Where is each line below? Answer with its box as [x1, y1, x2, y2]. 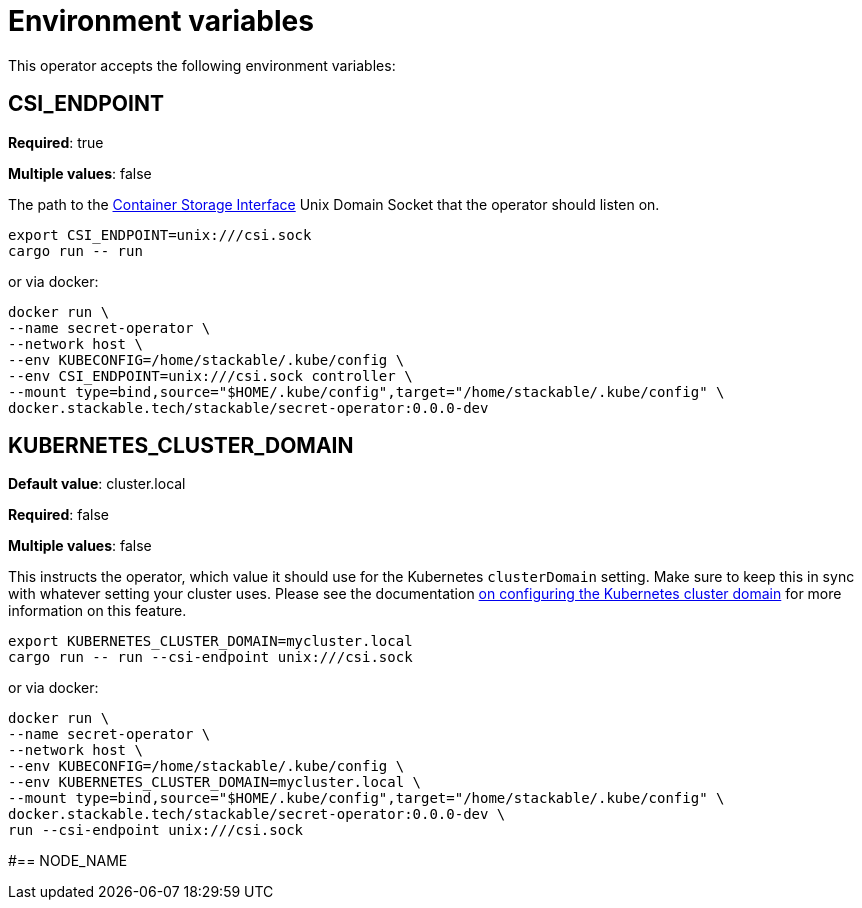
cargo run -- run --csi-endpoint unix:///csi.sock [8, 649, 413, 666]
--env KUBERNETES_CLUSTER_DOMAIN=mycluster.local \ [8, 774, 422, 791]
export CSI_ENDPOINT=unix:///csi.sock [8, 226, 312, 243]
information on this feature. [8, 602, 187, 620]
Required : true [8, 133, 104, 151]
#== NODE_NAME [8, 852, 128, 870]
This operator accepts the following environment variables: [8, 56, 396, 74]
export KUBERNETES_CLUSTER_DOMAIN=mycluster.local [8, 633, 413, 650]
